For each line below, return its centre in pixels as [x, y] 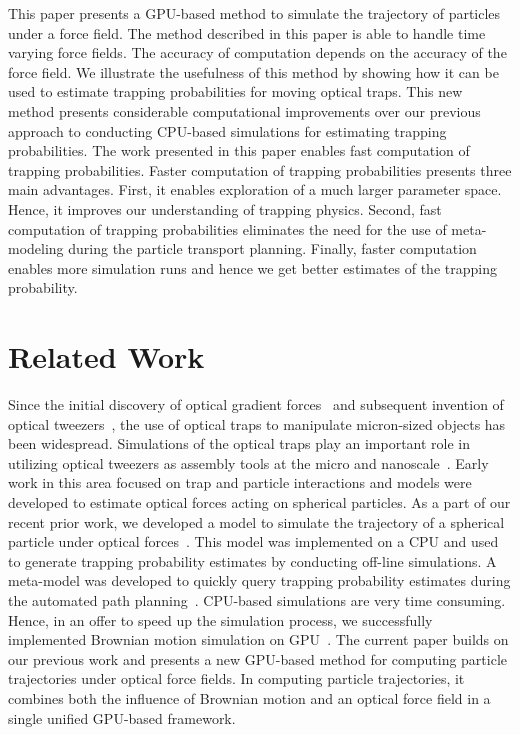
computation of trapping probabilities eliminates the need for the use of [227, 228]
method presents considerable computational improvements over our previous [244, 110]
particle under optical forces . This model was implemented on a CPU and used [253, 541]
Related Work [106, 356]
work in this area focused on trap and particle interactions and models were [240, 482]
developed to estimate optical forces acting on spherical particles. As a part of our [259, 502]
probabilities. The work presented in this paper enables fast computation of [239, 150]
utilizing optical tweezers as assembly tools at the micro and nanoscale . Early [248, 462]
